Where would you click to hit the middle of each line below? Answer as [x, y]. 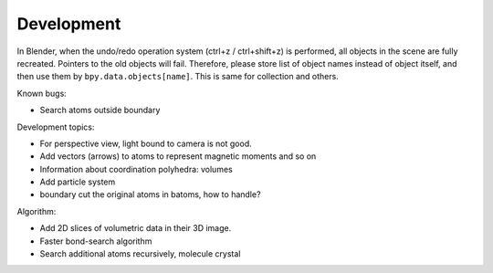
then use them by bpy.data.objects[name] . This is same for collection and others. [178, 77]
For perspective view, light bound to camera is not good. [146, 143]
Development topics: [56, 127]
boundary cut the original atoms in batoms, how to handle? [150, 194]
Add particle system [78, 182]
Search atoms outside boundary [100, 110]
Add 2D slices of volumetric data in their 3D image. [136, 228]
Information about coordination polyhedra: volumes [136, 169]
